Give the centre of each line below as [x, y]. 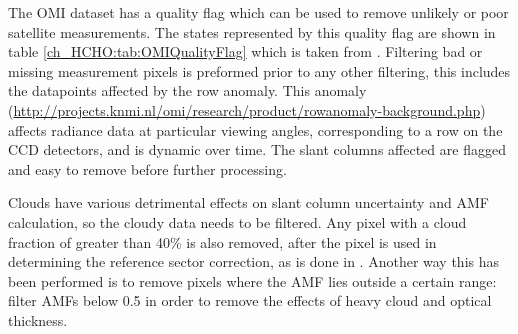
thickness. [38, 319]
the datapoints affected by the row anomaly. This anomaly [187, 90]
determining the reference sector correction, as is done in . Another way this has [254, 261]
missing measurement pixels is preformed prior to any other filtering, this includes [259, 70]
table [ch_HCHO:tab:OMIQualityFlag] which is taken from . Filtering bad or [245, 51]
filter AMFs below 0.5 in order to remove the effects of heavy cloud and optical [250, 300]
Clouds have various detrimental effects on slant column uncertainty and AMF [248, 202]
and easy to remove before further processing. [147, 168]
